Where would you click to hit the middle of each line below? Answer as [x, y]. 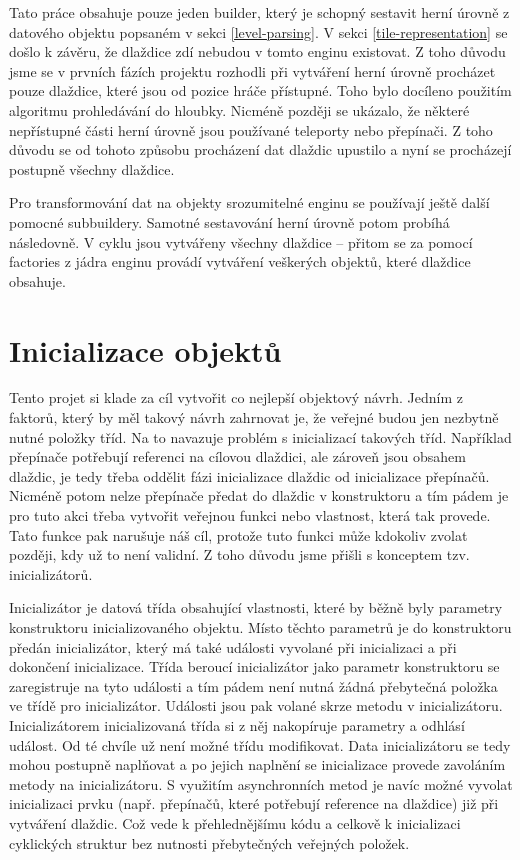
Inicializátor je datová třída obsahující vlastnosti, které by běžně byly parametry [256, 607]
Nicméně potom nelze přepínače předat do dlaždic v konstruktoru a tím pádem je [259, 495]
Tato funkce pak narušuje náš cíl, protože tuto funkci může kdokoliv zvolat [238, 534]
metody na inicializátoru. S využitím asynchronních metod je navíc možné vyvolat [261, 783]
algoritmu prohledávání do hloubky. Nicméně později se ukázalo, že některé [239, 109]
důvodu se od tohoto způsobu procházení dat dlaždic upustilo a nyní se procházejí [260, 149]
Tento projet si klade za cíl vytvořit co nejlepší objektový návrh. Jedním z [236, 397]
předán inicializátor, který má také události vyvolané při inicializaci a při [233, 646]
